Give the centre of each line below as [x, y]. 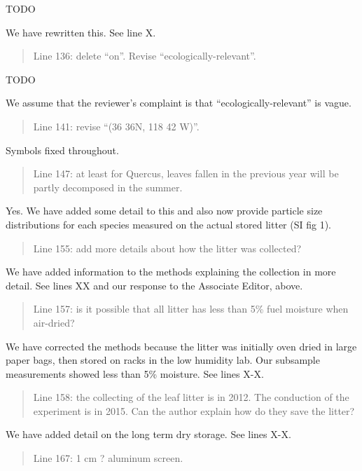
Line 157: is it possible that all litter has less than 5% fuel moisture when [191, 309]
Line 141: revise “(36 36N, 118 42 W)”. [116, 126]
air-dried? [54, 322]
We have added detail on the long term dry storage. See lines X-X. [148, 434]
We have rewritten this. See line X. [81, 32]
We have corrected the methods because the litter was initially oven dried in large [181, 346]
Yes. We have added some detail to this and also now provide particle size [164, 211]
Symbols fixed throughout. [62, 150]
